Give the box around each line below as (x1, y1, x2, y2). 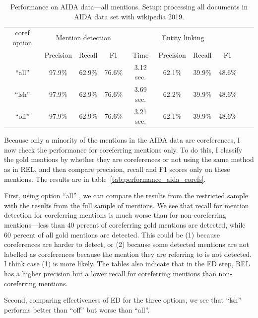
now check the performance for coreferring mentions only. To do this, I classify (4, 144, 243, 155)
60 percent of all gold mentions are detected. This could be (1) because (4, 229, 220, 239)
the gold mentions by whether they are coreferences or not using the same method (4, 154, 254, 164)
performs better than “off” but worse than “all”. (4, 304, 150, 315)
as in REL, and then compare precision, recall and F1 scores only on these (4, 164, 230, 174)
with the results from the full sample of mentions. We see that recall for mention (4, 200, 249, 210)
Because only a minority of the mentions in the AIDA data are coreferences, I (4, 135, 240, 145)
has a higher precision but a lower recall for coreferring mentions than (4, 268, 216, 278)
